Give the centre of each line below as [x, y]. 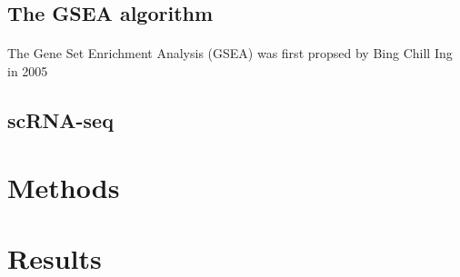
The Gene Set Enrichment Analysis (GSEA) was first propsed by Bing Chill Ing [230, 53]
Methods [64, 187]
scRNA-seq [60, 119]
